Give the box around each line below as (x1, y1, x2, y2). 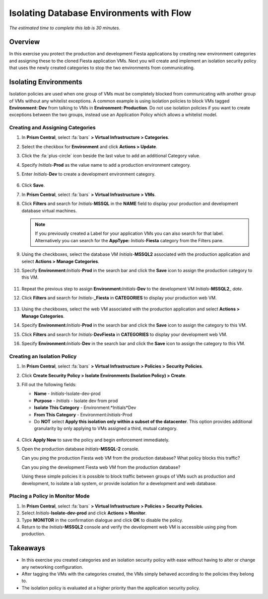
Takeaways (9, 544, 46, 552)
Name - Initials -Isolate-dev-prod (34, 391, 101, 397)
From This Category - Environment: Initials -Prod (34, 411, 133, 417)
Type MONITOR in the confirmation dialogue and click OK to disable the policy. (21, 517, 184, 523)
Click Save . (21, 182, 45, 189)
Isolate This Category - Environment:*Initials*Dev (34, 404, 136, 410)
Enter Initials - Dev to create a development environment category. (21, 171, 156, 177)
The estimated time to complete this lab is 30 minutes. (9, 25, 121, 31)
